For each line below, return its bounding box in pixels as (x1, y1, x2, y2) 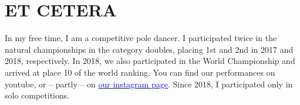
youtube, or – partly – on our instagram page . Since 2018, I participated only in (5, 77, 293, 90)
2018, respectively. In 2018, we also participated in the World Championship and (5, 55, 295, 67)
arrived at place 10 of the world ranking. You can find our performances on (5, 66, 275, 78)
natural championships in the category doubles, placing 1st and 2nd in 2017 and (5, 43, 294, 55)
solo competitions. (5, 89, 70, 101)
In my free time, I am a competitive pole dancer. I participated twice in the (5, 32, 277, 44)
